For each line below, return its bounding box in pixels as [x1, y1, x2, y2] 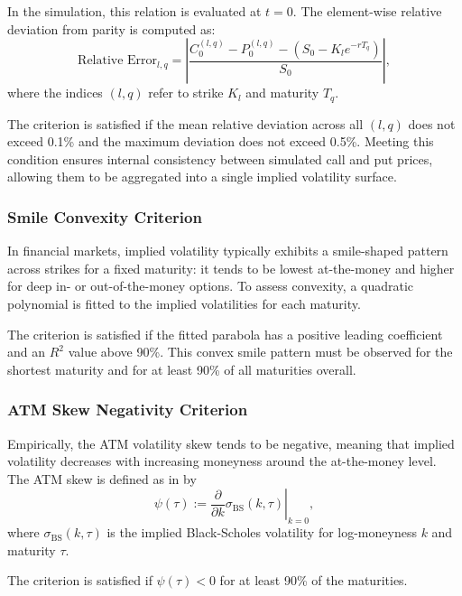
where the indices [7, 83, 103, 102]
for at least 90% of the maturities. [219, 571, 408, 590]
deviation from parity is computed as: [7, 19, 216, 38]
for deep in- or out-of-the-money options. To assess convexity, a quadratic [7, 276, 414, 295]
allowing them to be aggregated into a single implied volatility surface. [7, 167, 397, 186]
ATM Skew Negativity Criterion [7, 398, 248, 421]
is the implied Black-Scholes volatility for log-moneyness [106, 523, 417, 542]
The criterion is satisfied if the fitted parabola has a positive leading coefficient [7, 324, 443, 343]
